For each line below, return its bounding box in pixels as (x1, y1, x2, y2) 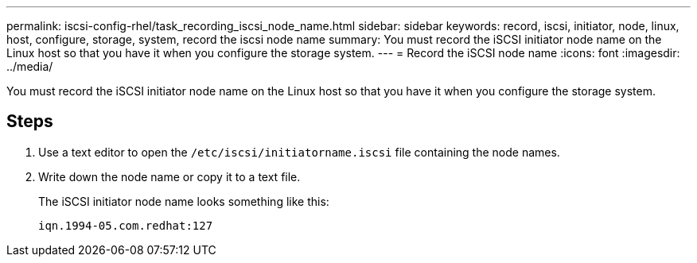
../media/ (6, 60, 53, 73)
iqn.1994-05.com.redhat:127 (38, 219, 213, 232)
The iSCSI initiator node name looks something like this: (38, 194, 329, 208)
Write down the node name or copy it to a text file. (38, 169, 301, 184)
